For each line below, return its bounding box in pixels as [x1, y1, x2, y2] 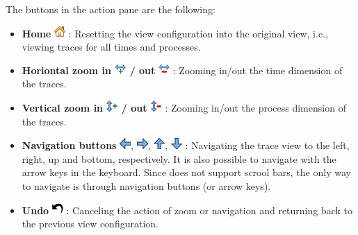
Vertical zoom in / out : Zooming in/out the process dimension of [22, 100, 346, 114]
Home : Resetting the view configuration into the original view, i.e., [22, 26, 328, 40]
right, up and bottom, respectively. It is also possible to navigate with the [22, 151, 336, 166]
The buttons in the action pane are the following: [6, 2, 215, 16]
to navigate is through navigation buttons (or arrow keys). [22, 178, 271, 193]
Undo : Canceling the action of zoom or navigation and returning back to [22, 202, 353, 217]
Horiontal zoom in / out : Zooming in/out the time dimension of [22, 62, 343, 77]
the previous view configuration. [22, 216, 158, 231]
